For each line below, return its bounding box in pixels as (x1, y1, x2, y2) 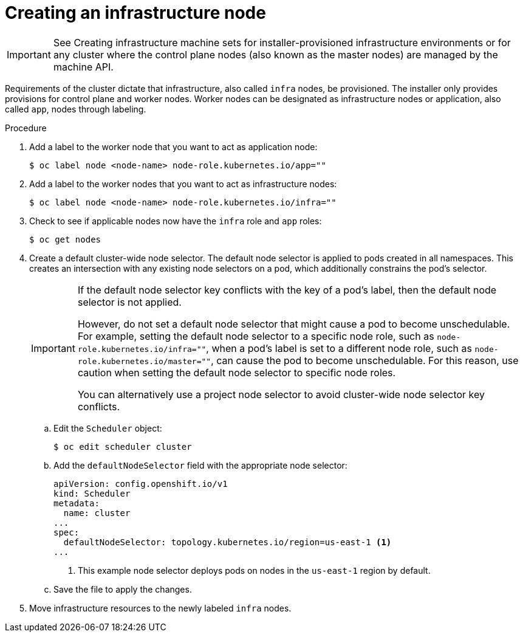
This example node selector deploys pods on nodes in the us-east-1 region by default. (78, 565, 431, 576)
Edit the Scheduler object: (53, 422, 162, 433)
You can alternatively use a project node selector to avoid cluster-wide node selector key (77, 388, 485, 401)
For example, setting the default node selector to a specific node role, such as (77, 329, 434, 342)
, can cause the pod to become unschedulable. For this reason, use (211, 354, 519, 367)
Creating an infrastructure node (5, 2, 266, 23)
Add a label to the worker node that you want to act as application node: (29, 141, 318, 152)
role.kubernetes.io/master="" (77, 356, 211, 366)
